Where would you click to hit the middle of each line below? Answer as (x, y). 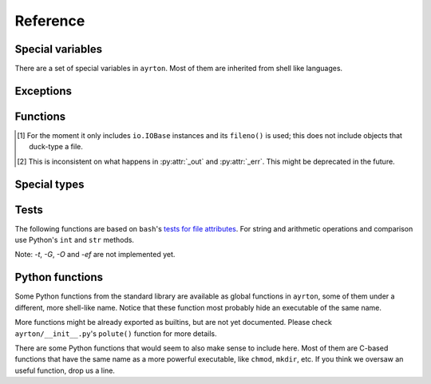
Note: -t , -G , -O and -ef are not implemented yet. (95, 255)
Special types (49, 184)
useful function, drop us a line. (65, 370)
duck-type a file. (56, 147)
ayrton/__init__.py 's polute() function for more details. (116, 333)
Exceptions (43, 91)
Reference (50, 21)
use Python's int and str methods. (75, 240)
